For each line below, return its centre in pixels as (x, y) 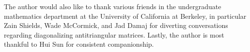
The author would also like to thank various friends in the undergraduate (113, 6)
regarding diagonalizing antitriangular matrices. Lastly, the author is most (114, 34)
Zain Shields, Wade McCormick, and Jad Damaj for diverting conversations (116, 25)
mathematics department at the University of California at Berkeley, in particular (125, 16)
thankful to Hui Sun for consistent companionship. (79, 44)
